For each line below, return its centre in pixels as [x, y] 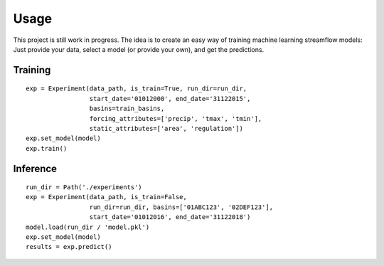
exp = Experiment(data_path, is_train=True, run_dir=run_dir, [137, 89]
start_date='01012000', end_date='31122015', [170, 99]
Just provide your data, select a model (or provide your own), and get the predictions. [139, 49]
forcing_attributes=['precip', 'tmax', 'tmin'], [176, 118]
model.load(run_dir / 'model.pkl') [88, 227]
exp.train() [47, 148]
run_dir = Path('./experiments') [84, 187]
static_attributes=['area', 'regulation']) [166, 128]
